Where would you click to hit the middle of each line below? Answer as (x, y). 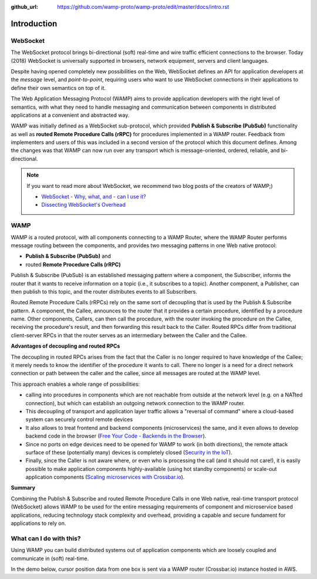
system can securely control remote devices (79, 419)
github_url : (24, 7)
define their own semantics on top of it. (58, 87)
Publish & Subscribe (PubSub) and (68, 256)
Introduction (34, 23)
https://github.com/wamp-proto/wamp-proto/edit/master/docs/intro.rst (143, 7)
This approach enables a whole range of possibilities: (75, 384)
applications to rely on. (38, 523)
